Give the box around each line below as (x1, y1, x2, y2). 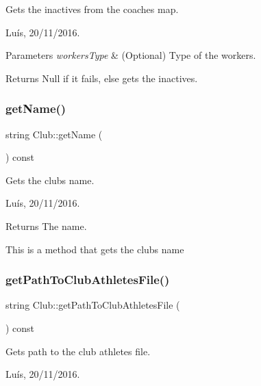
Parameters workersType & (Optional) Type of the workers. (5, 48, 256, 62)
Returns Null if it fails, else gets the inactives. (5, 70, 198, 85)
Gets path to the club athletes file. (5, 344, 151, 358)
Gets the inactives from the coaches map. (5, 2, 179, 16)
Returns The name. (5, 218, 87, 233)
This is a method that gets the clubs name (5, 242, 184, 256)
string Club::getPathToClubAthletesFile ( (5, 298, 180, 312)
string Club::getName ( (5, 127, 103, 141)
